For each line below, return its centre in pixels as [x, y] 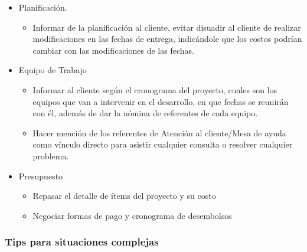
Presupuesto [41, 176]
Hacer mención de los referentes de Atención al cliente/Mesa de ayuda [159, 132]
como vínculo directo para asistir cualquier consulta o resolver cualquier [163, 144]
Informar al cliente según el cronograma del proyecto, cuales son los [155, 89]
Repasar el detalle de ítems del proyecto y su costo [124, 196]
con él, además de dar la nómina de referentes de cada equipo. [145, 113]
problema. [51, 156]
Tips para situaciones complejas [82, 242]
